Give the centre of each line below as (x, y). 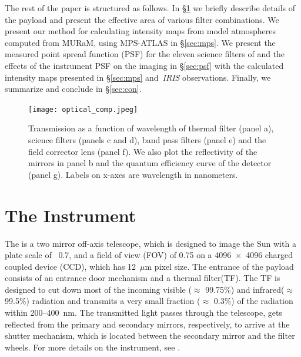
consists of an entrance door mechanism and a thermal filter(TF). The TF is (143, 278)
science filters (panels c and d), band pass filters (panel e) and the (147, 140)
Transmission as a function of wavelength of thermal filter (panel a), (151, 128)
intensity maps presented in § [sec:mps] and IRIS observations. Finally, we (138, 77)
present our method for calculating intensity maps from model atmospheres (141, 31)
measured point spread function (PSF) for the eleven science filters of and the (145, 54)
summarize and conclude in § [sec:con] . (73, 89)
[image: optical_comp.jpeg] (83, 109)
